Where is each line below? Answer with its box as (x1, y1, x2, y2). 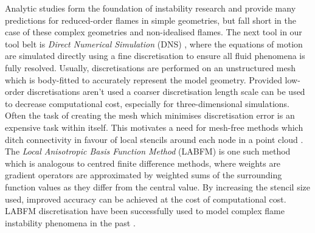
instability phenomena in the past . (5, 216, 136, 229)
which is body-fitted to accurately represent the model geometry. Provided (5, 73, 282, 86)
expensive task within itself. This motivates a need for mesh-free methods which (5, 120, 303, 133)
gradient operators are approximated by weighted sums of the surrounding (5, 169, 282, 181)
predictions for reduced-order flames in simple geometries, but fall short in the (5, 13, 296, 26)
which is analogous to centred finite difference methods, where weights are (5, 156, 281, 169)
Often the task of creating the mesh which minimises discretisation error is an (5, 109, 295, 122)
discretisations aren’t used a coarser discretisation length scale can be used (27, 85, 305, 98)
